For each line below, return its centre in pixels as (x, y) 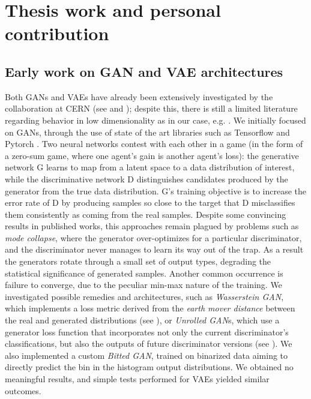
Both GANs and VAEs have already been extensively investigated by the (139, 96)
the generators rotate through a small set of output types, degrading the (138, 261)
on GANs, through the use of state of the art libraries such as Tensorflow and (147, 132)
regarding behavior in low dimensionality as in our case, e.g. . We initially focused (155, 120)
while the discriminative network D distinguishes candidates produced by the (146, 178)
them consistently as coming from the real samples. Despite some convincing (146, 214)
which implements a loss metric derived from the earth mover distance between (150, 308)
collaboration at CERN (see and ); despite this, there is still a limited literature (151, 108)
